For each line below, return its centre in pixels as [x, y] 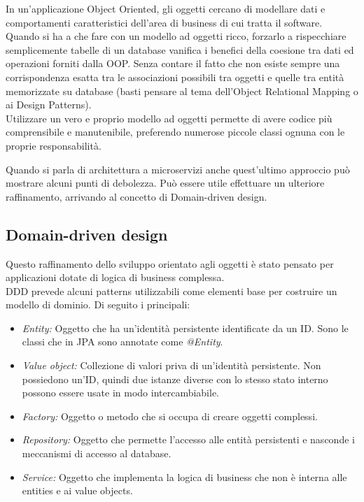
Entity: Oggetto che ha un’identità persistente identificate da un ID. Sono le [185, 328]
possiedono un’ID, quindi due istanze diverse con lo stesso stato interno [175, 379]
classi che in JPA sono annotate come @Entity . [122, 342]
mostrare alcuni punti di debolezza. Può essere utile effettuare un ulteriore [165, 183]
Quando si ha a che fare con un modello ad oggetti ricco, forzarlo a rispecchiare [176, 36]
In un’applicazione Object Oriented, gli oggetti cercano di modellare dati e [166, 8]
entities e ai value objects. [77, 490]
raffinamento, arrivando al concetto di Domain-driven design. [136, 196]
